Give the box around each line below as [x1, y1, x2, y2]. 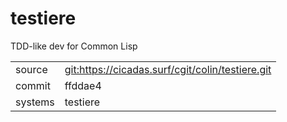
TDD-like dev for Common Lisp [10, 40, 138, 52]
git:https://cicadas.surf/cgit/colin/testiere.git [64, 62, 272, 76]
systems [15, 95, 55, 109]
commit [15, 78, 51, 92]
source [15, 62, 48, 76]
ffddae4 [64, 78, 102, 92]
